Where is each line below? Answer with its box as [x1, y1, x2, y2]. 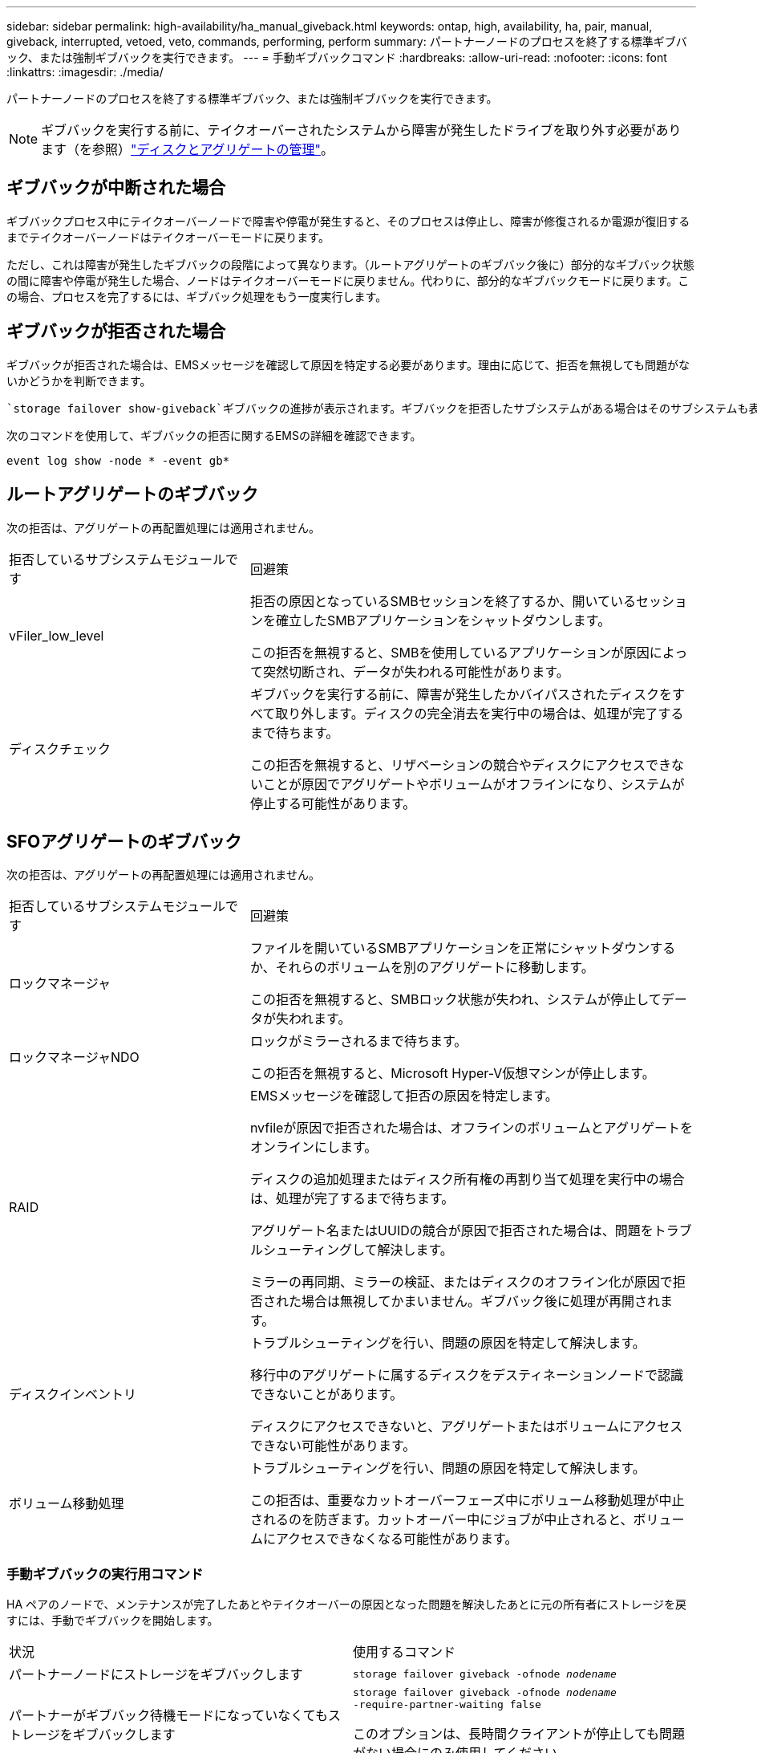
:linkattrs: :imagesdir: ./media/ [6, 65, 164, 79]
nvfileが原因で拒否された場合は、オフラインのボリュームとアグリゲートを [249, 1120, 694, 1137]
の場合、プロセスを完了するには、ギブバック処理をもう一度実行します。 [6, 289, 387, 303]
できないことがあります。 [249, 1386, 403, 1403]
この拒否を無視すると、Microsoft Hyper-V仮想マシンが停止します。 [249, 1065, 655, 1082]
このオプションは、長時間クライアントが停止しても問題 [353, 1726, 686, 1743]
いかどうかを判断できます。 [6, 373, 152, 388]
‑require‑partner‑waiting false [353, 1698, 541, 1711]
